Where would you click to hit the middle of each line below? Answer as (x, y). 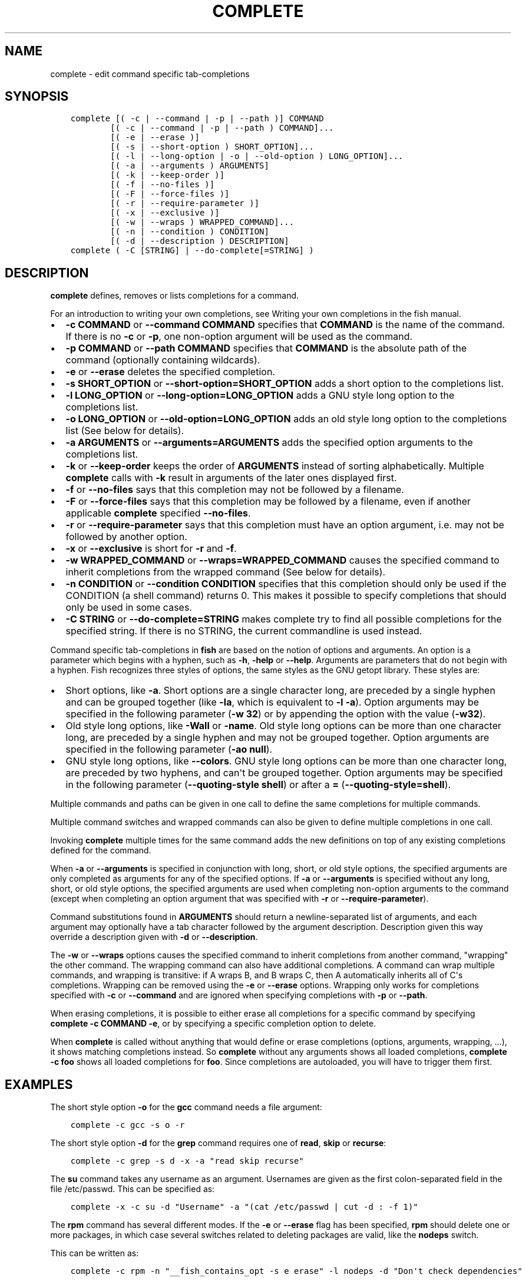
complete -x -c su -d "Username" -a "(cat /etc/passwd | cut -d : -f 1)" (244, 1207)
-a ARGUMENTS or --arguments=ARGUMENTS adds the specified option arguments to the (269, 443)
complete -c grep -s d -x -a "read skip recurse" (187, 1161)
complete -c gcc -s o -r (128, 1125)
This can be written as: (95, 1253)
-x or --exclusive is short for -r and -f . (151, 549)
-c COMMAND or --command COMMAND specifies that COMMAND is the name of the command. (285, 325)
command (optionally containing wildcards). (163, 360)
